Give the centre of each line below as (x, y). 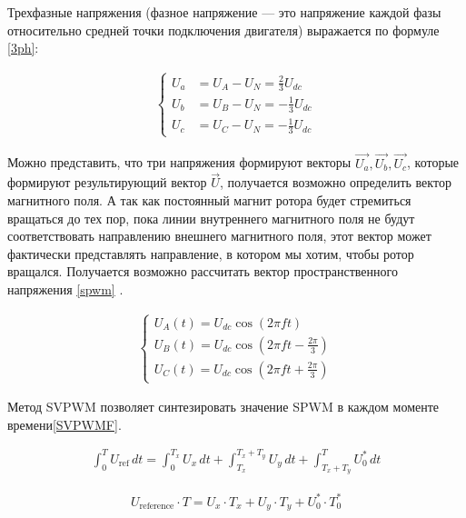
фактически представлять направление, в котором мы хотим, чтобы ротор (211, 253)
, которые (433, 162)
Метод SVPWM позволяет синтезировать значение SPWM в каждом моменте (223, 407)
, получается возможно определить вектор (335, 182)
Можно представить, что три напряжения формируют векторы (179, 162)
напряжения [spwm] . (65, 289)
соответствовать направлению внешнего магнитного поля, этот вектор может (219, 236)
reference (157, 507)
